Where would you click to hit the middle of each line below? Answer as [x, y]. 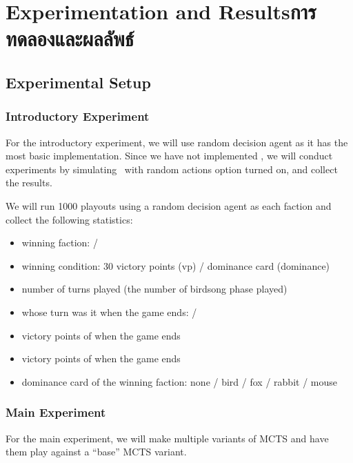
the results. [29, 183]
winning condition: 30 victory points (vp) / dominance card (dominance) [176, 265]
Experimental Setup [78, 82]
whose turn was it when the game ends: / [109, 312]
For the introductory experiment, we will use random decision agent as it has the [177, 142]
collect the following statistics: [69, 219]
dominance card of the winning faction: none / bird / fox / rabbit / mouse [179, 381]
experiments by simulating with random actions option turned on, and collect [172, 169]
